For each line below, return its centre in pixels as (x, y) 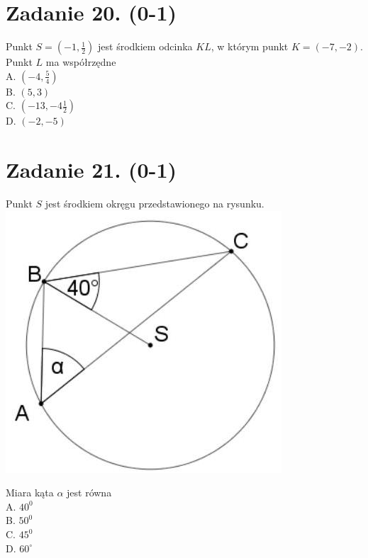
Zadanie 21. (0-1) (91, 170)
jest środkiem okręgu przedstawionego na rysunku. (155, 204)
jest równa (89, 492)
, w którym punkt (250, 46)
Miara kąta (30, 492)
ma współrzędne (81, 62)
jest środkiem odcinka (145, 46)
